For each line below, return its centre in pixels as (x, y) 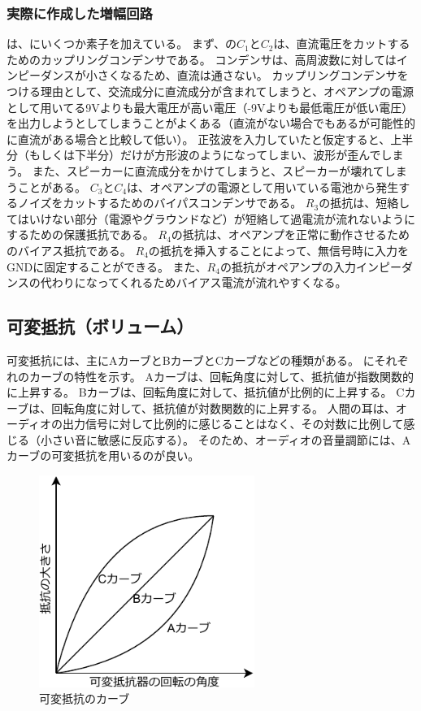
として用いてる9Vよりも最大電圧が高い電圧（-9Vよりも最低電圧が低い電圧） (210, 107)
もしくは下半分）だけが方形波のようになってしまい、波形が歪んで (205, 155)
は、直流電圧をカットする (342, 43)
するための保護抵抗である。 (80, 234)
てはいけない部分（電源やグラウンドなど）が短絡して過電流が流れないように (211, 218)
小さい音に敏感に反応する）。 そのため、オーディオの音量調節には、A (226, 439)
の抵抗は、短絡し (365, 203)
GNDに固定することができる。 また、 (107, 266)
